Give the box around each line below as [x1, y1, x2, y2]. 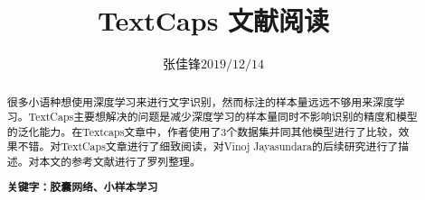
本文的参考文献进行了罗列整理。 [39, 154, 201, 169]
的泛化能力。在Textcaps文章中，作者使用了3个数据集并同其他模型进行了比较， [6, 123, 399, 139]
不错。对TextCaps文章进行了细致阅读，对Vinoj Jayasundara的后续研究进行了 [17, 139, 399, 154]
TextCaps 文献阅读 [97, 2, 330, 39]
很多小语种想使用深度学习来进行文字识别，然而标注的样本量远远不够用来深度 [6, 94, 394, 109]
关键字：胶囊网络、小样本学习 [6, 178, 158, 195]
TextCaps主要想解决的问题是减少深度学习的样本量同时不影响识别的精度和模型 [28, 109, 418, 124]
